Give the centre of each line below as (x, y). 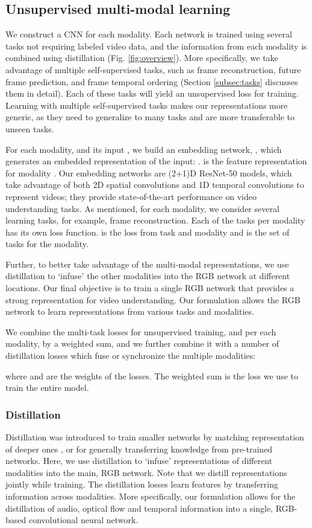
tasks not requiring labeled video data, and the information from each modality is (156, 46)
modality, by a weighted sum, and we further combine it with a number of (142, 343)
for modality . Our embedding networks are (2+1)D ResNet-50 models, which (149, 172)
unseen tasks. (30, 128)
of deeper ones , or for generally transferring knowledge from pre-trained (139, 449)
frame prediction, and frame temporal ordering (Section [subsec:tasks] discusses (152, 81)
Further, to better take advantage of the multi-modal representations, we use (147, 264)
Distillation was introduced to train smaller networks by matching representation (155, 437)
